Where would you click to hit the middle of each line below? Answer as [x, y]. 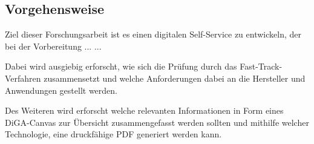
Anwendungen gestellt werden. [61, 90]
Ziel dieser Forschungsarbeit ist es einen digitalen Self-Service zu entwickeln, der [153, 34]
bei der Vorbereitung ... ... [53, 46]
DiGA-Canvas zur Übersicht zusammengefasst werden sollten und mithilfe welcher [157, 122]
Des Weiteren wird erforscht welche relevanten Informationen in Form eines [144, 110]
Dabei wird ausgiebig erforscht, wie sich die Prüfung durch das [121, 66]
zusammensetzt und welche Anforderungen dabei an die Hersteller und [175, 78]
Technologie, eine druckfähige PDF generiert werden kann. [113, 134]
